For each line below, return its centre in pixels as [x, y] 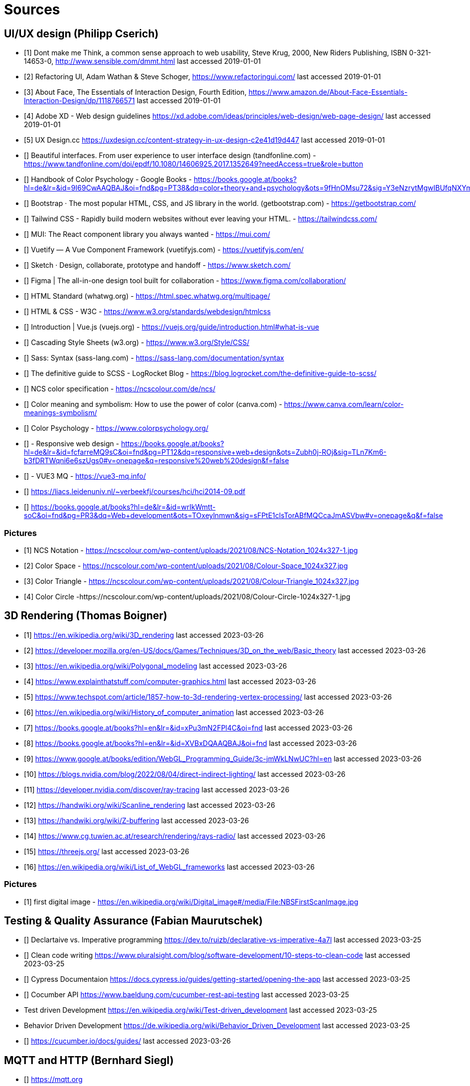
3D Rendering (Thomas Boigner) [86, 616]
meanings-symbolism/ [60, 413]
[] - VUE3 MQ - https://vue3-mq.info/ [85, 476]
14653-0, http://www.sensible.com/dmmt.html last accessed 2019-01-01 [142, 61]
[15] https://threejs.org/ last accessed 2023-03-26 [107, 851]
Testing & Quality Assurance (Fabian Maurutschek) [133, 920]
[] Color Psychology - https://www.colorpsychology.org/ [116, 428]
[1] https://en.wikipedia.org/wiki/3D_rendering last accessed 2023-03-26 [144, 635]
